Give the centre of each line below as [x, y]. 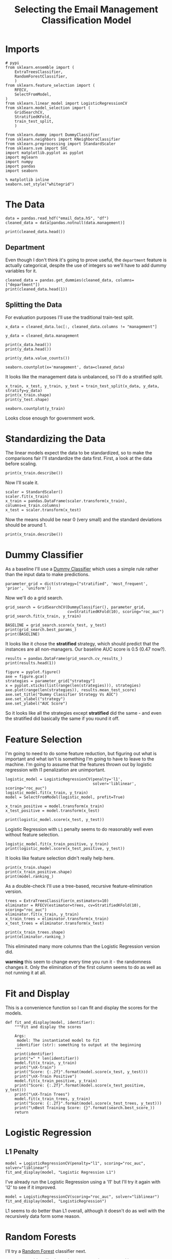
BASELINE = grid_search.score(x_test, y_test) [56, 625]
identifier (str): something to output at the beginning [79, 1045]
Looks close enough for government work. [50, 418]
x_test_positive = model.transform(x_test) [53, 811]
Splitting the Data [34, 305]
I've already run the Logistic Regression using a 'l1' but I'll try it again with [83, 1182]
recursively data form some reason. [43, 1216]
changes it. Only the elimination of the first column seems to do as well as [83, 967]
